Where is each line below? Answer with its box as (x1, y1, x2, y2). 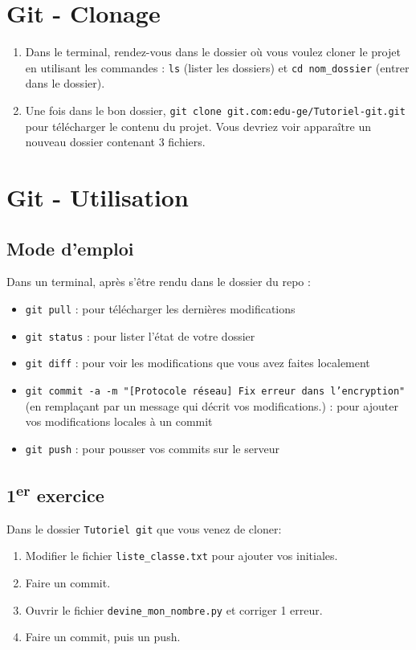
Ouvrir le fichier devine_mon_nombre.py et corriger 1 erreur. (25, 601, 323, 618)
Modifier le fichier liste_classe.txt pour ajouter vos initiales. (25, 547, 338, 564)
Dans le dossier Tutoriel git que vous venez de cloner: (6, 520, 282, 537)
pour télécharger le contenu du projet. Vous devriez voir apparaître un (25, 117, 371, 134)
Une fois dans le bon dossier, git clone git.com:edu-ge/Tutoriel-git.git (25, 101, 406, 118)
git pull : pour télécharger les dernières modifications (25, 300, 296, 317)
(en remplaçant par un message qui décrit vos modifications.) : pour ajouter (25, 397, 398, 414)
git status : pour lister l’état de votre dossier (25, 327, 255, 344)
